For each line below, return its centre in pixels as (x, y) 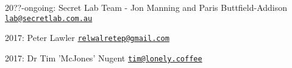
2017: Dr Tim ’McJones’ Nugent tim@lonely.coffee (104, 57)
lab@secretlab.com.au (49, 18)
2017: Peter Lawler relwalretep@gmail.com (87, 38)
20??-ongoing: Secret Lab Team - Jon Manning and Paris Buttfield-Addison (146, 7)
